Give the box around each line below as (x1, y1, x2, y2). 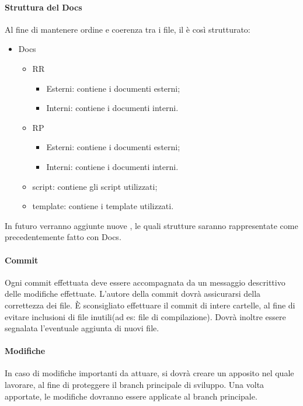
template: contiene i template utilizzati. (32, 200, 174, 212)
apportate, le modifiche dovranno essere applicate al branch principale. (5, 390, 257, 402)
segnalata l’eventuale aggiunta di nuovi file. (5, 322, 159, 334)
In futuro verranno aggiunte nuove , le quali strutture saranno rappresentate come (5, 219, 298, 231)
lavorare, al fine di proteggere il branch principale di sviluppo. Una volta (5, 379, 264, 391)
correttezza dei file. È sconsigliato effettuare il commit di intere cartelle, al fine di (5, 299, 295, 311)
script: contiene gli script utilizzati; (32, 180, 158, 192)
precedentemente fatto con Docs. (5, 231, 121, 243)
